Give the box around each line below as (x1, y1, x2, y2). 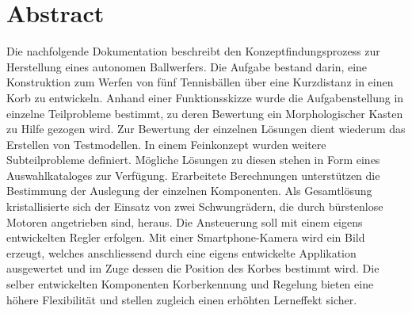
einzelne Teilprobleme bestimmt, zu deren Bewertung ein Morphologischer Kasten (6, 105, 403, 121)
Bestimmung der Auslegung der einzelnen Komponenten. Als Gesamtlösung (6, 182, 372, 199)
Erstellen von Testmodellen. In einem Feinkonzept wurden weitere (6, 136, 326, 152)
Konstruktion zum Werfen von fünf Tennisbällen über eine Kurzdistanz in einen (6, 74, 394, 90)
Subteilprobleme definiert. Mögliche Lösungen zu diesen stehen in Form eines (6, 151, 380, 168)
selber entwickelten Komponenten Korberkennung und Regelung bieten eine (6, 276, 374, 292)
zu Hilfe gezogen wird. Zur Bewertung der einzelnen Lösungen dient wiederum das (6, 120, 406, 137)
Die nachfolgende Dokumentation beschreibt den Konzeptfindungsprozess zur (6, 43, 380, 59)
